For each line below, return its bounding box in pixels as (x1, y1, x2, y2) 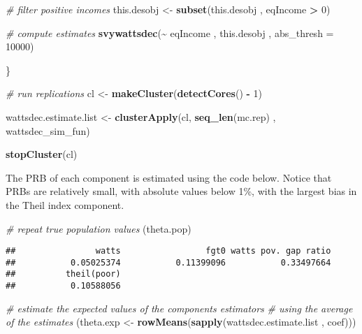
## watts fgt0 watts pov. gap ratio (6, 246, 331, 256)
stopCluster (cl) (6, 147, 78, 161)
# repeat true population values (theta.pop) (6, 221, 191, 235)
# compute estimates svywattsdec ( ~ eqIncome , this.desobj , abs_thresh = (6, 25, 334, 40)
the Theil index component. (6, 197, 124, 212)
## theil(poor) (6, 269, 121, 279)
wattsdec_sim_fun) (6, 123, 90, 138)
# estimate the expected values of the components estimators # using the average (6, 300, 353, 315)
